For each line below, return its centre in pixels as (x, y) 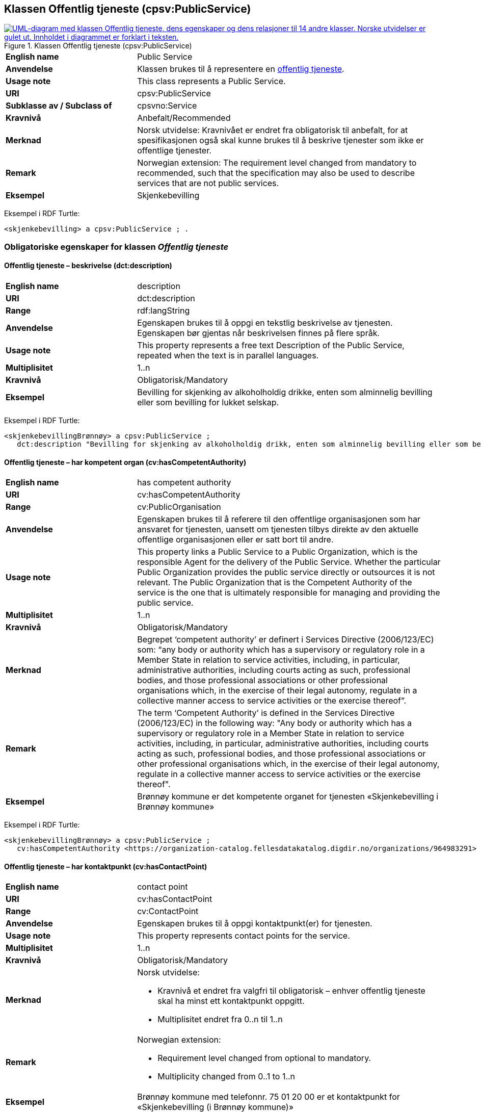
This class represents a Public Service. (211, 81)
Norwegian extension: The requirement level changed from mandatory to (277, 163)
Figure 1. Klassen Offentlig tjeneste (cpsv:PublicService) (98, 46)
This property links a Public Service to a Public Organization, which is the (277, 552)
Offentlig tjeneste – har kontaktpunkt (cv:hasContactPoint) (106, 866)
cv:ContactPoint (168, 911)
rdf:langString (164, 311)
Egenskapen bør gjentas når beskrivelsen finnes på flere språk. (259, 333)
